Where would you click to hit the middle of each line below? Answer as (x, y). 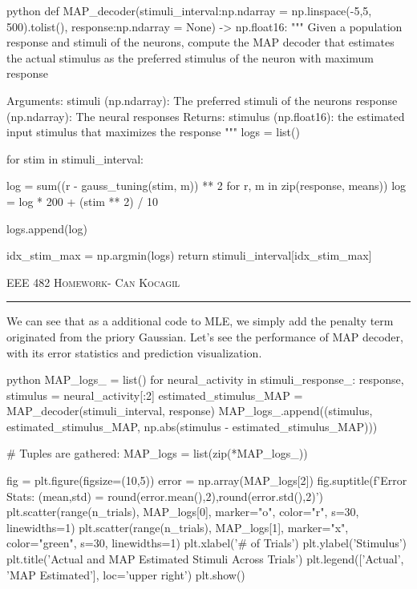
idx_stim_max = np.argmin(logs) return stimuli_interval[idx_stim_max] (189, 255)
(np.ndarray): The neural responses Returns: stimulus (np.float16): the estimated (206, 116)
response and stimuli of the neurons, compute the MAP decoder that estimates (200, 42)
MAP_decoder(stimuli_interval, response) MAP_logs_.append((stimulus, (190, 411)
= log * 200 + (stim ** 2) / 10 (83, 201)
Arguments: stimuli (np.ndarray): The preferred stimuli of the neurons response (202, 100)
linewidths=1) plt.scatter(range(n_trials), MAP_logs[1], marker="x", (178, 527)
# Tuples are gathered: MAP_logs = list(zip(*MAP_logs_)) (157, 453)
